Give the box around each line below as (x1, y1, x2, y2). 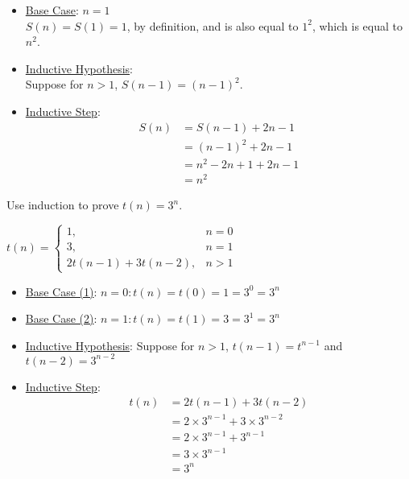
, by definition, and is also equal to (126, 17, 299, 34)
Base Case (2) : (25, 310, 97, 327)
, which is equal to (312, 17, 403, 34)
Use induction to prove (6, 196, 119, 213)
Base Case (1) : (25, 283, 97, 299)
